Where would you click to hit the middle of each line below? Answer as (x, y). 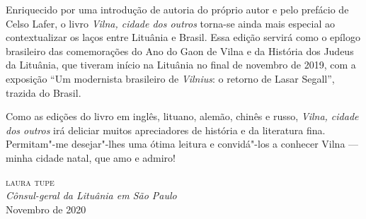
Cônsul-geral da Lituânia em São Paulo (91, 195)
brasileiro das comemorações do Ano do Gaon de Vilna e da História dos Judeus (180, 51)
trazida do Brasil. (44, 92)
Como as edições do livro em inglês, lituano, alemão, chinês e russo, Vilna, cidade (182, 116)
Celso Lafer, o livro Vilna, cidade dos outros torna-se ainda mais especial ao (170, 23)
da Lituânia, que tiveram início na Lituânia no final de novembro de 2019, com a (181, 65)
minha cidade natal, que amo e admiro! (91, 157)
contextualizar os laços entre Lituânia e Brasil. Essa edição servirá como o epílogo (183, 37)
